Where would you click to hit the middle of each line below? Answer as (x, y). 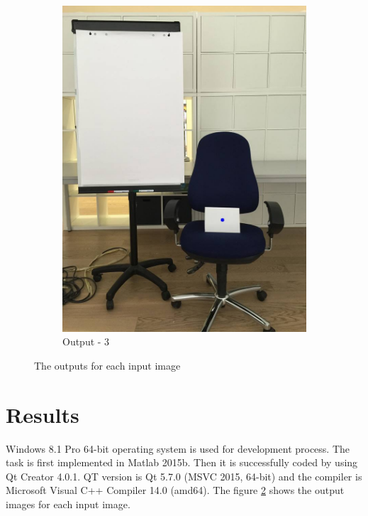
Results (43, 414)
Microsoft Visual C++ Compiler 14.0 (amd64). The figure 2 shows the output (175, 490)
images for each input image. (68, 504)
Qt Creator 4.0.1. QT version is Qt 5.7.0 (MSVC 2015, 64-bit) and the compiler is (184, 476)
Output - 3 (86, 342)
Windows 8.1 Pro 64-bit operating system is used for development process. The (178, 448)
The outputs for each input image (107, 365)
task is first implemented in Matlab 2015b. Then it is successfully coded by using (182, 462)
